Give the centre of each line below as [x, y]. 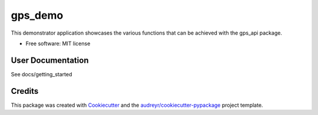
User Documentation [50, 60]
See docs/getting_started [42, 74]
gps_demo [37, 15]
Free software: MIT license [58, 43]
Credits [25, 91]
